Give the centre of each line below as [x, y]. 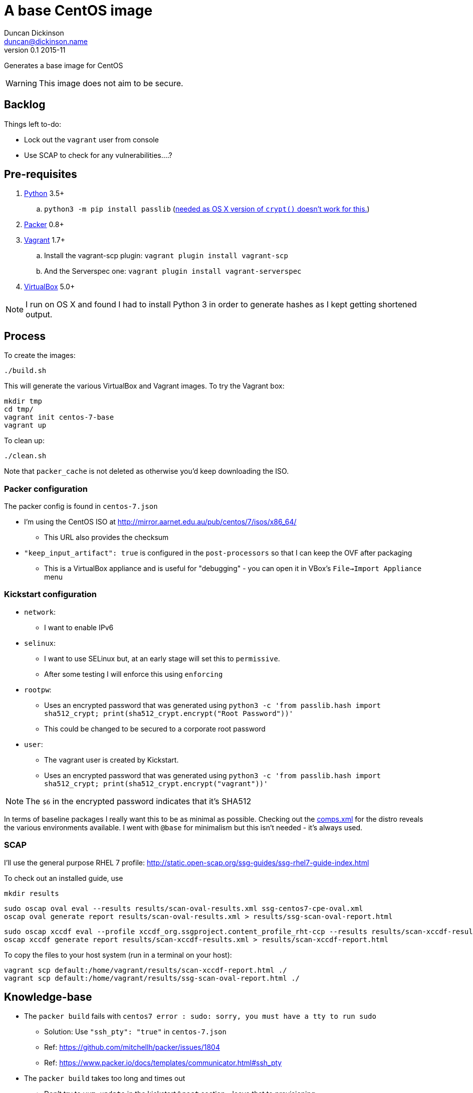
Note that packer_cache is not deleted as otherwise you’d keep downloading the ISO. [147, 471]
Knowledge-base [48, 997]
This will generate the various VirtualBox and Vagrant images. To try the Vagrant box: [144, 386]
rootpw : [38, 689]
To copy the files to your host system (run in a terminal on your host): [118, 955]
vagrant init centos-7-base [59, 417]
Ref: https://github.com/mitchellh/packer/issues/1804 [132, 1047]
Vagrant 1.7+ [45, 240]
